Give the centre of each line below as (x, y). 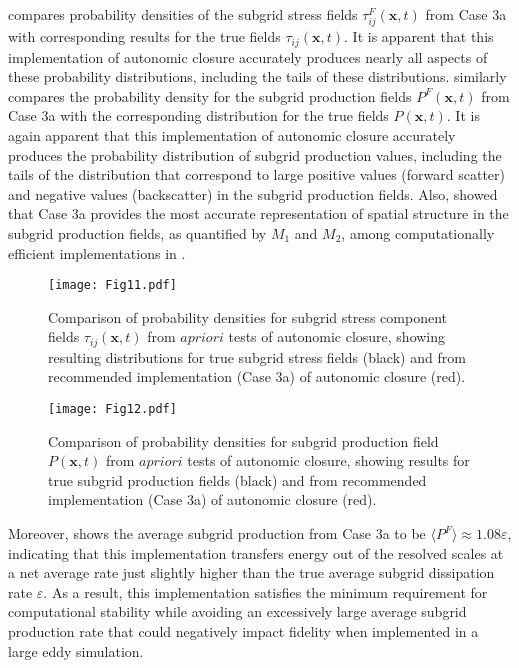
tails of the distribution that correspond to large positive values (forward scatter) (256, 174)
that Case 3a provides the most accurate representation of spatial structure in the (258, 213)
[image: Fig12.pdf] (112, 409)
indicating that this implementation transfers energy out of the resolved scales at (256, 552)
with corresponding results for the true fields (144, 36)
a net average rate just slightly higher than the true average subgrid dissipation (251, 572)
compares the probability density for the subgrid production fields (210, 95)
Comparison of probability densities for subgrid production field (243, 440)
